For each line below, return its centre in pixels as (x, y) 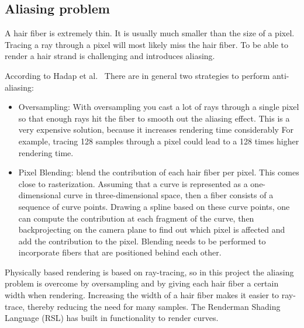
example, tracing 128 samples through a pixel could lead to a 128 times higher (159, 141)
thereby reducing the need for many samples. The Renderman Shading (154, 306)
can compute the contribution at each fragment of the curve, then (136, 218)
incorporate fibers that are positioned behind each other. (120, 252)
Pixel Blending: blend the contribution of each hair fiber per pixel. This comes (159, 172)
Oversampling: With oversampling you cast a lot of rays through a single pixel (159, 107)
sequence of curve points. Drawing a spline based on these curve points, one (154, 206)
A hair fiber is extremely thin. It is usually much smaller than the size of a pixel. (150, 33)
